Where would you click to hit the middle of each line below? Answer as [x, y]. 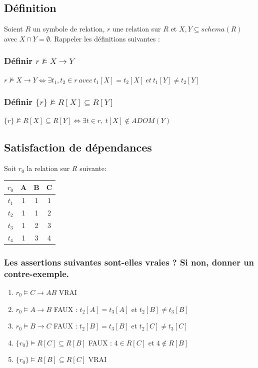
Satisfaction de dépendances [78, 147]
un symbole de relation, [69, 29]
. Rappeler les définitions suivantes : [105, 38]
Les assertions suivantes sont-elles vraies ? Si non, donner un [129, 262]
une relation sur [136, 29]
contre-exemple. [37, 273]
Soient [13, 29]
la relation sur [48, 168]
